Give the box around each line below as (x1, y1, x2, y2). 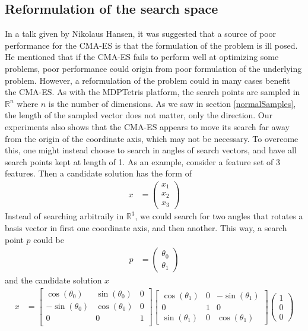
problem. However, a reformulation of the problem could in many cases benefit (5, 74, 290, 86)
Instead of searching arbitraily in (5, 210, 124, 222)
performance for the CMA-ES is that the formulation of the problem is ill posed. (5, 39, 298, 51)
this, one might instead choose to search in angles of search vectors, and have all (5, 144, 297, 156)
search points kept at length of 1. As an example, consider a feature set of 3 (5, 155, 281, 168)
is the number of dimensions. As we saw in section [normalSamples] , (48, 97, 296, 109)
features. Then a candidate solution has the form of (5, 167, 192, 179)
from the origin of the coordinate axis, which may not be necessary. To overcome (5, 132, 299, 144)
